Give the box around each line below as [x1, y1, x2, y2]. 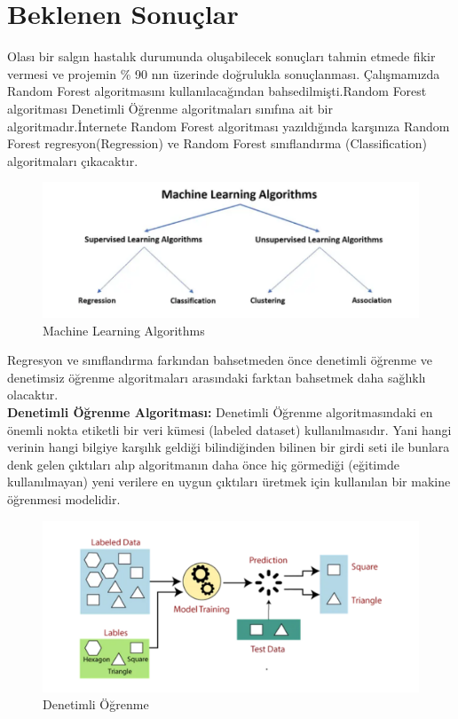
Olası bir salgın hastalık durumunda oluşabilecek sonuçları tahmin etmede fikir [7, 47, 436, 66]
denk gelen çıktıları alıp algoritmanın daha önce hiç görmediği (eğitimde [7, 454, 399, 473]
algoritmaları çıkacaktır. [7, 151, 138, 170]
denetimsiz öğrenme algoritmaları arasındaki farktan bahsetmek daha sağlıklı [7, 367, 426, 386]
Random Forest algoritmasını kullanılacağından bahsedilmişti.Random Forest [7, 82, 427, 100]
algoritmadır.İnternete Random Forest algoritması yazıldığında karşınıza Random [7, 116, 450, 135]
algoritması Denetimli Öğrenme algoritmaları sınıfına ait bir [7, 99, 333, 117]
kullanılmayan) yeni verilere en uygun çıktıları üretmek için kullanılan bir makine [7, 472, 451, 491]
